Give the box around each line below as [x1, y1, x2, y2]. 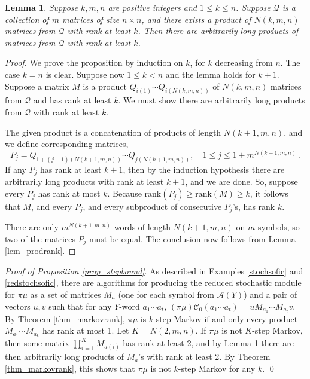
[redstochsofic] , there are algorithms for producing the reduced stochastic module [5, 276, 302, 289]
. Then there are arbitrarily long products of [138, 25, 299, 37]
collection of [5, 13, 49, 25]
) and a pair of [244, 288, 297, 300]
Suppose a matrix [5, 80, 69, 92]
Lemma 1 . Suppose [5, 1, 78, 13]
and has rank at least [33, 94, 111, 106]
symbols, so [257, 221, 300, 233]
